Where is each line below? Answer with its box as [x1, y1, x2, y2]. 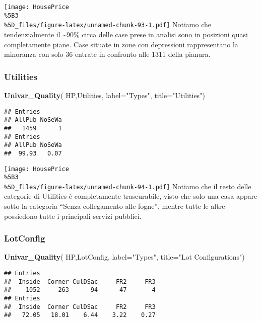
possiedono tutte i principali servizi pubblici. [4, 210, 142, 221]
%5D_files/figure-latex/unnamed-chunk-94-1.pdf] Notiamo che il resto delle [4, 181, 251, 191]
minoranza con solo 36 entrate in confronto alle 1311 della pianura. [4, 49, 211, 59]
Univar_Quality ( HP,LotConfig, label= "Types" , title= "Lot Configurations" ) [4, 252, 245, 262]
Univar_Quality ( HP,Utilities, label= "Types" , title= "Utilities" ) [4, 90, 205, 100]
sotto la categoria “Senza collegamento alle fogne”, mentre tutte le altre [4, 201, 225, 211]
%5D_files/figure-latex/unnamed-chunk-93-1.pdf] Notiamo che [4, 19, 211, 30]
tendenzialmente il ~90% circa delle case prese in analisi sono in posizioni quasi [4, 29, 248, 39]
